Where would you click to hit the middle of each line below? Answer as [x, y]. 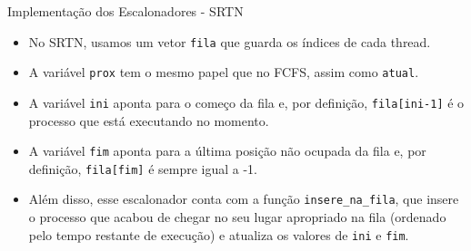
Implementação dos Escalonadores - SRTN [125, 11]
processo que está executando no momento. [149, 120]
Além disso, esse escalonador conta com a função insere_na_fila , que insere [244, 199]
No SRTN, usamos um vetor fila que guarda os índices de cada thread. [230, 41]
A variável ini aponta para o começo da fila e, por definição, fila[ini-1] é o [246, 102]
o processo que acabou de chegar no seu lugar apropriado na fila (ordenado [237, 217]
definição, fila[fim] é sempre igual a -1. [143, 168]
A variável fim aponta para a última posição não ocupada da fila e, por [227, 151]
